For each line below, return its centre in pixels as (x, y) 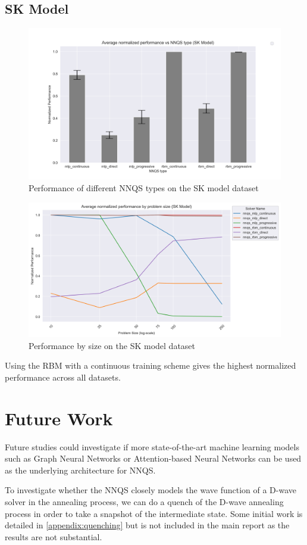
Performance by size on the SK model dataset (112, 345)
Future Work (59, 418)
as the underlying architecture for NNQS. (80, 470)
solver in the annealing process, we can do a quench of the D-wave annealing (144, 501)
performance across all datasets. (63, 377)
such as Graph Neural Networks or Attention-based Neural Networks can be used (153, 458)
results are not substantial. (54, 536)
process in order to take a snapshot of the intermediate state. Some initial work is (154, 513)
